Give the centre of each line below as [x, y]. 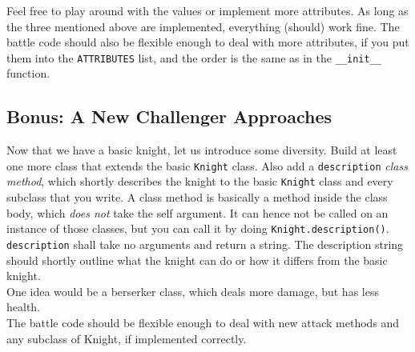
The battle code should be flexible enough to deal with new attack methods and [203, 323]
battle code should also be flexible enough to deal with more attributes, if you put [208, 42]
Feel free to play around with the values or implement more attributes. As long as [207, 10]
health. [24, 307]
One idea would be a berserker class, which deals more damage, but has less [193, 291]
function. [28, 73]
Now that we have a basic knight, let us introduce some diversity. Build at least [202, 150]
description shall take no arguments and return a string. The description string [205, 244]
